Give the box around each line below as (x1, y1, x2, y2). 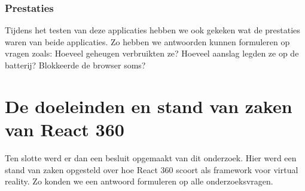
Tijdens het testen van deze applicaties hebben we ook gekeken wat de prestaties (5, 24, 300, 36)
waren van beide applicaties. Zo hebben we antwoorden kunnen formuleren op (5, 35, 290, 48)
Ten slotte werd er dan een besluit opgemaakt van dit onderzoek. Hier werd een (5, 151, 297, 164)
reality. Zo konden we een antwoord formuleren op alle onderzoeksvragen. (5, 175, 273, 187)
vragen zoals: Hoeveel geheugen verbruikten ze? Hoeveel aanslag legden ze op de (5, 47, 299, 60)
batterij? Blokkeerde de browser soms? (5, 59, 146, 71)
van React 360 (5, 117, 124, 141)
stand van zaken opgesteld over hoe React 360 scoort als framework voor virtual (5, 163, 298, 176)
